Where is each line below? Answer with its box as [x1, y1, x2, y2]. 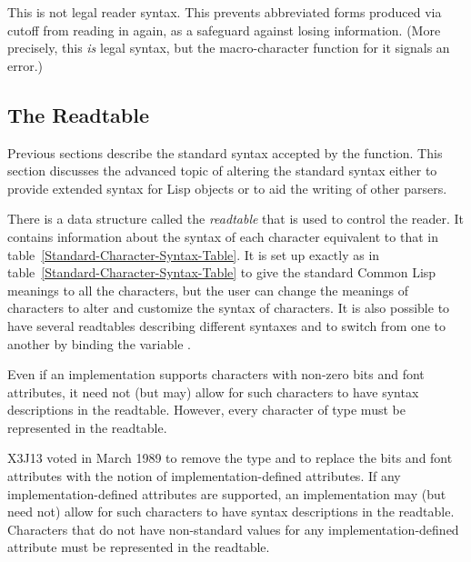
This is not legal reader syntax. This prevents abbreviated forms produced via [7, 3, 442, 21]
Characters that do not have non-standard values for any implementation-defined [7, 519, 459, 538]
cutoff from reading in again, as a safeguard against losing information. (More [7, 20, 441, 39]
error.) [7, 55, 44, 75]
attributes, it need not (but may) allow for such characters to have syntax [7, 382, 419, 401]
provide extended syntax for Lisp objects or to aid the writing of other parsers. [7, 178, 447, 197]
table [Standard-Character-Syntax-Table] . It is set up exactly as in [7, 245, 380, 264]
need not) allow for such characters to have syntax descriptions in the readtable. [7, 502, 455, 521]
